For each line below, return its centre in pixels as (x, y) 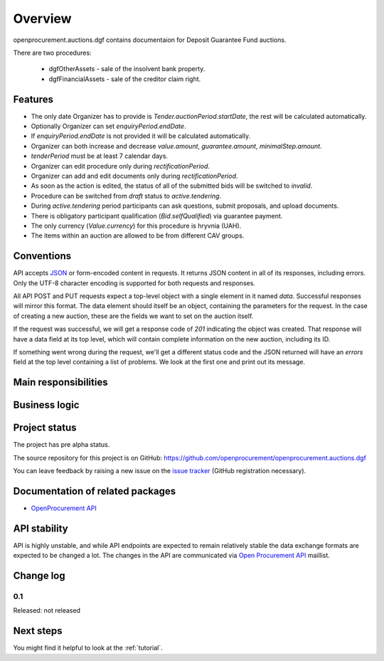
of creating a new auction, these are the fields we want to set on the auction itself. (133, 316)
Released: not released (47, 610)
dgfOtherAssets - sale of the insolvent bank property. (127, 69)
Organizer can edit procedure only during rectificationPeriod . (120, 166)
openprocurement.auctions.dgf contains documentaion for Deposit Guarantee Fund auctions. (150, 40)
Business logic (46, 405)
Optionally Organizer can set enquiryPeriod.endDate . (108, 126)
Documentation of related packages (95, 491)
